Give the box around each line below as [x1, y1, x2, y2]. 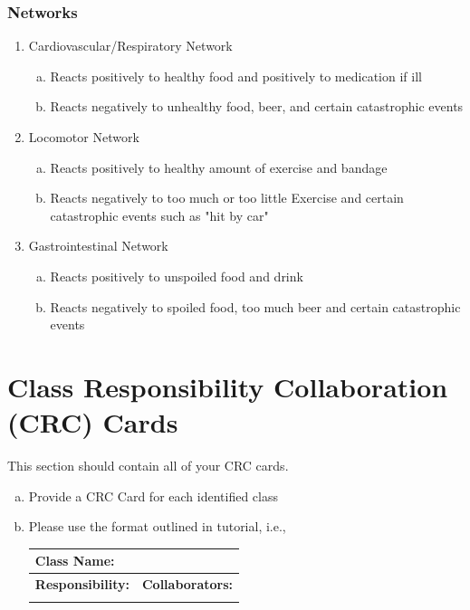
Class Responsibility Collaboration [7, 367, 448, 405]
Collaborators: [141, 575, 234, 594]
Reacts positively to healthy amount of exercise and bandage [50, 157, 388, 176]
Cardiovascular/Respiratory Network [28, 36, 233, 55]
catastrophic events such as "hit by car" [50, 205, 269, 224]
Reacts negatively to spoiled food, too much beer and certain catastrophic [50, 297, 461, 316]
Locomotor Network [28, 128, 139, 146]
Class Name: [34, 551, 115, 570]
